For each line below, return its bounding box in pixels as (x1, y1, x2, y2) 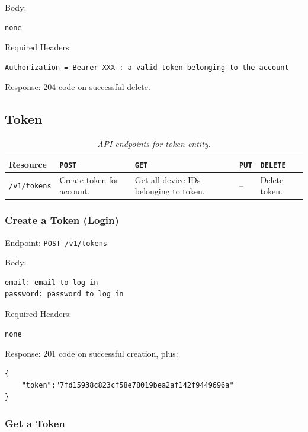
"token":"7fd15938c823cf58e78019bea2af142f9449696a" (21, 381, 234, 390)
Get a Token (5, 415, 65, 430)
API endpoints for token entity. (97, 137, 211, 150)
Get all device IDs (134, 173, 201, 185)
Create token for (59, 173, 119, 185)
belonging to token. (134, 185, 205, 197)
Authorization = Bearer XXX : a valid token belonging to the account (5, 63, 289, 72)
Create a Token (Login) (5, 213, 119, 228)
